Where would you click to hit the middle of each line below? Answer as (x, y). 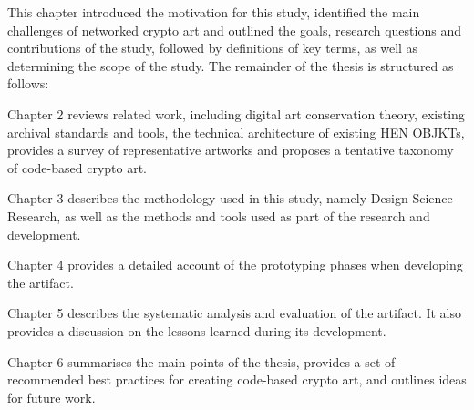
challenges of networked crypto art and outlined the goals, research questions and (234, 30)
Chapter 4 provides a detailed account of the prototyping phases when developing (235, 265)
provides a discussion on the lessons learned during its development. (197, 330)
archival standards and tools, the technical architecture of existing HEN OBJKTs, (236, 132)
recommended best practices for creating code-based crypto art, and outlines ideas (237, 379)
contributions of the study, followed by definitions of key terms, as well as (213, 48)
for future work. (52, 397)
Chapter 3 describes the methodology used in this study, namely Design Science (230, 198)
